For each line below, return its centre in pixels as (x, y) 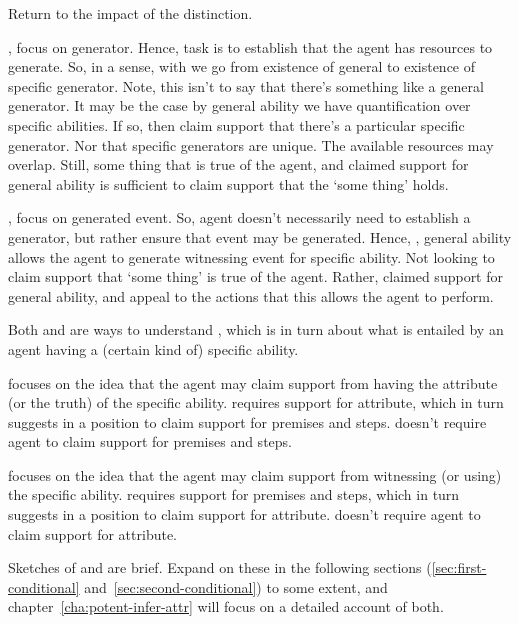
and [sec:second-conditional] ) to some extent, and (236, 586)
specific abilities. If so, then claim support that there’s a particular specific (236, 124)
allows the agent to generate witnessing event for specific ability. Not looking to (251, 256)
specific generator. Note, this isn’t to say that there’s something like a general (246, 85)
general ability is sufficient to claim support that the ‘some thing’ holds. (228, 183)
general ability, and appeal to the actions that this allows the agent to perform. (251, 295)
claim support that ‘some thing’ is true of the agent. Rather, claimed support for (255, 276)
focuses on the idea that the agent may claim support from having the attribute (253, 382)
